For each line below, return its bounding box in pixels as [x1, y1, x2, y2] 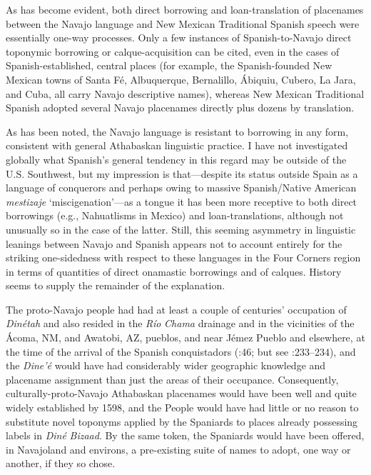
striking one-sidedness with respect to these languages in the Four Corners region [6, 250, 361, 265]
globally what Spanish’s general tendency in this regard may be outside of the [6, 151, 347, 166]
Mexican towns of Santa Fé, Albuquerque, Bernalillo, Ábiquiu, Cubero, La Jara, [6, 71, 356, 86]
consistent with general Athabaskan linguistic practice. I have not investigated [6, 138, 348, 153]
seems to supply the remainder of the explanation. [6, 278, 225, 293]
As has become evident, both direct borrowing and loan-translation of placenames [6, 2, 364, 16]
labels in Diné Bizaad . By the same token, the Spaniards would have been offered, [6, 428, 365, 443]
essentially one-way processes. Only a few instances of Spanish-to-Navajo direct [6, 30, 352, 45]
